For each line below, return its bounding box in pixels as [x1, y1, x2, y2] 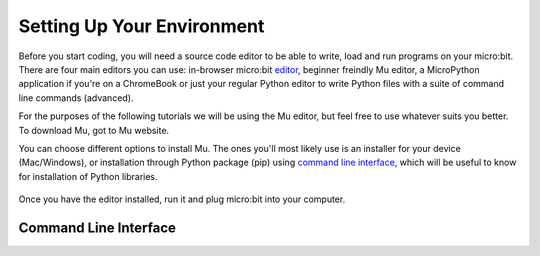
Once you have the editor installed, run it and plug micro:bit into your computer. [18, 193, 346, 205]
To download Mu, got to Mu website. [18, 124, 170, 136]
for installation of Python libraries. [18, 170, 159, 182]
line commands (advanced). [18, 91, 134, 104]
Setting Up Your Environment [18, 15, 265, 37]
